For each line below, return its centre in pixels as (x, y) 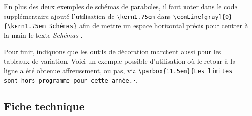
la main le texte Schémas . (43, 35)
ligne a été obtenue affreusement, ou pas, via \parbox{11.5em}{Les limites (118, 70)
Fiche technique (44, 106)
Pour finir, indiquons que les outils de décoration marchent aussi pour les (113, 51)
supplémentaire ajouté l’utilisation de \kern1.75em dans (87, 16)
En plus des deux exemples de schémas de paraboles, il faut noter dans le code (121, 6)
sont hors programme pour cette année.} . (71, 80)
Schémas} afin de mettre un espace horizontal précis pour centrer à (149, 25)
